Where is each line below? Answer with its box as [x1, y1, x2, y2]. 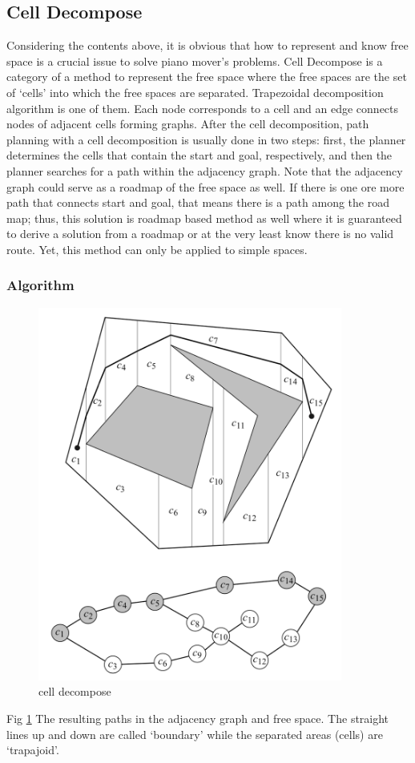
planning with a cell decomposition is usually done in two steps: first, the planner [6, 131, 406, 147]
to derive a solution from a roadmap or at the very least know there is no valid [6, 225, 394, 242]
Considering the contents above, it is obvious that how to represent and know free [6, 37, 409, 54]
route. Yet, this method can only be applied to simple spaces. [6, 240, 308, 257]
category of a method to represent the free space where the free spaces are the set [6, 68, 407, 85]
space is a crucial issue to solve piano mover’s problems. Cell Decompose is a [6, 52, 383, 69]
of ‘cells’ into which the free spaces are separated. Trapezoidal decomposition [6, 83, 384, 100]
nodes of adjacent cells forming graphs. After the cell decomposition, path [6, 115, 369, 132]
